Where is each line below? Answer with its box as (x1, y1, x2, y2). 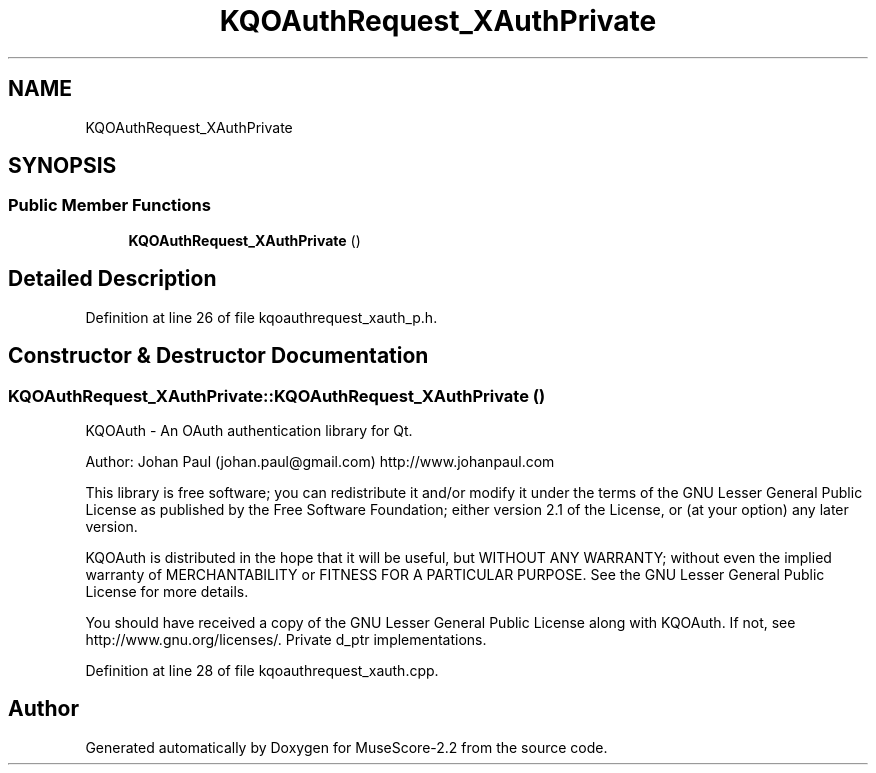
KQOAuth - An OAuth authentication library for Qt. (85, 421, 413, 439)
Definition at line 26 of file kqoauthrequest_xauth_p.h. (85, 308, 438, 326)
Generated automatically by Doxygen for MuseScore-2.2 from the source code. (85, 738, 608, 756)
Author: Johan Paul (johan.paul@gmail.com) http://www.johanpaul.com (85, 452, 555, 470)
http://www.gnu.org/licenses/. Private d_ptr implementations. (85, 630, 487, 648)
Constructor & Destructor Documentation (8, 343, 429, 369)
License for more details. (85, 582, 249, 600)
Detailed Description (8, 266, 217, 292)
